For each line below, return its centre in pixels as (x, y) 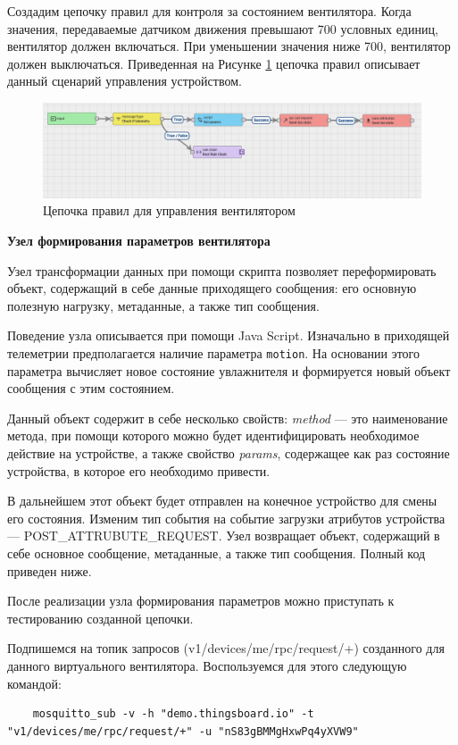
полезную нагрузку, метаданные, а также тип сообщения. (163, 305)
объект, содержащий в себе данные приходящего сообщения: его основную (212, 288)
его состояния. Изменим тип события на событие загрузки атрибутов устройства (226, 518)
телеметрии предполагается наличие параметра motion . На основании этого (214, 352)
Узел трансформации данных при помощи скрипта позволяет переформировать (222, 270)
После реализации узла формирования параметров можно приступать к (201, 601)
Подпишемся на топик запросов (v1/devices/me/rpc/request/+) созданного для (226, 648)
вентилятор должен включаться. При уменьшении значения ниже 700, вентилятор (229, 46)
